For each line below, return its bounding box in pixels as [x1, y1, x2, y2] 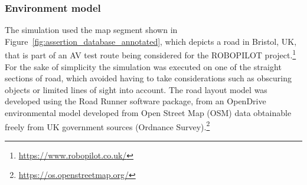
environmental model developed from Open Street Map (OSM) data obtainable [5, 107, 292, 119]
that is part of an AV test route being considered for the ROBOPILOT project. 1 [5, 47, 296, 61]
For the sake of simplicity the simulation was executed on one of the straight [5, 60, 282, 72]
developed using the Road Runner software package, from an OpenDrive [5, 95, 266, 107]
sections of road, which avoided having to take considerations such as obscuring [5, 72, 292, 84]
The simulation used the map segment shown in [5, 24, 178, 36]
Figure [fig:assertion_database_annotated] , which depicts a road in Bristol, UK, [5, 35, 297, 47]
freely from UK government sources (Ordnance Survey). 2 [5, 118, 210, 133]
